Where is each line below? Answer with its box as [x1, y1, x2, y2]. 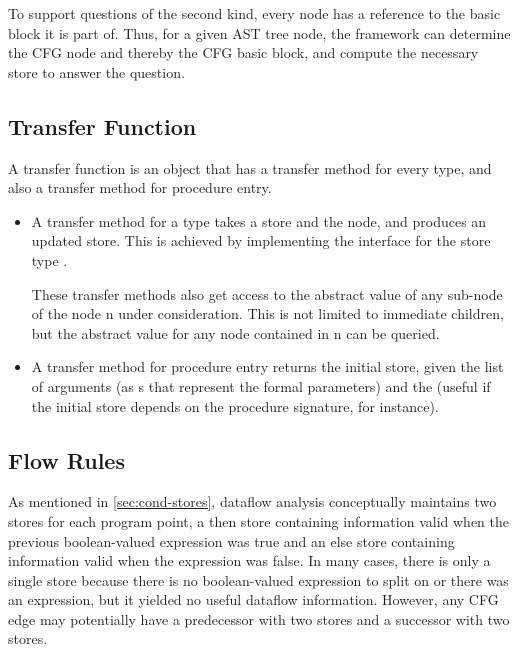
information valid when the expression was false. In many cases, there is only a [8, 550, 491, 571]
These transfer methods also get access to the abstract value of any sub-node [31, 283, 503, 304]
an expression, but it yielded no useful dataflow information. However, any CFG [8, 589, 499, 610]
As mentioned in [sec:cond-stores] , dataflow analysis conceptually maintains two [8, 491, 497, 512]
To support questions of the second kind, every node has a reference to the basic [8, 3, 501, 23]
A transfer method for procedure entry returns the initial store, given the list [31, 356, 504, 377]
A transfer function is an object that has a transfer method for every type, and [8, 157, 492, 178]
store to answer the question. [8, 61, 185, 82]
